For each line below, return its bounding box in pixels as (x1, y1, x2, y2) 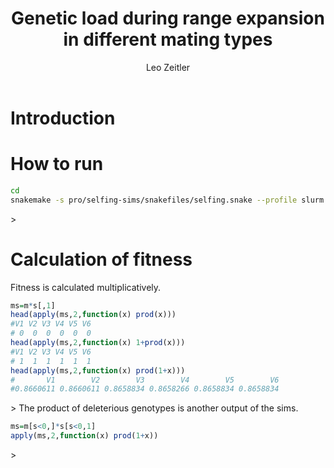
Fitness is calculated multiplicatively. (10, 281, 162, 293)
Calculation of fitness (10, 248, 193, 271)
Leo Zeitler (145, 61, 191, 73)
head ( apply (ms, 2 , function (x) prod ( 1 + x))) (10, 365, 186, 376)
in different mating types (63, 28, 273, 51)
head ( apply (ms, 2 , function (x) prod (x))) (10, 310, 177, 320)
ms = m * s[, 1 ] (10, 300, 56, 311)
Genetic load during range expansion (11, 7, 325, 30)
